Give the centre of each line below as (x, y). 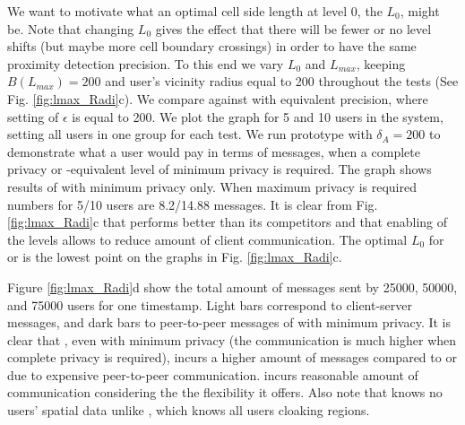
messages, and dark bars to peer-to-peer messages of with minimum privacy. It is (229, 322)
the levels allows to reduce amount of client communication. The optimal (207, 239)
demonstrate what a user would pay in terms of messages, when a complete (214, 151)
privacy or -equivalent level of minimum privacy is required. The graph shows (220, 169)
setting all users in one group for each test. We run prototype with (190, 134)
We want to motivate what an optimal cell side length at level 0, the (195, 11)
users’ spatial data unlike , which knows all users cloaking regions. (189, 410)
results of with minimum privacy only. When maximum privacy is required (212, 186)
